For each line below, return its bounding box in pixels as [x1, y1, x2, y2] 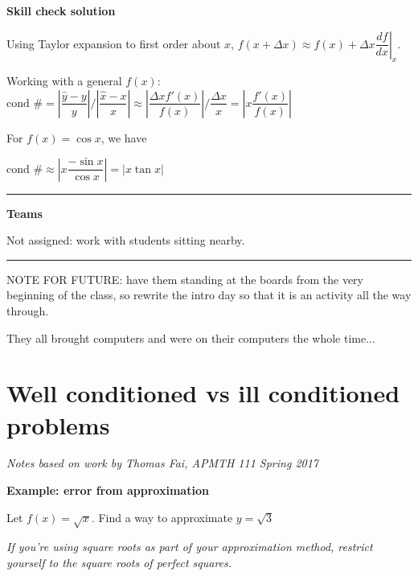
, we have [100, 129, 147, 146]
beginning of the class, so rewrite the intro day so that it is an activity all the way [6, 286, 412, 303]
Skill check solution [6, 2, 116, 19]
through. [6, 302, 49, 319]
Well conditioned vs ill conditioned [6, 376, 400, 409]
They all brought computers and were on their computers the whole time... [6, 329, 375, 346]
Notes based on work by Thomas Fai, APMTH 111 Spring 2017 [6, 455, 319, 471]
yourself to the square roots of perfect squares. [6, 554, 232, 570]
